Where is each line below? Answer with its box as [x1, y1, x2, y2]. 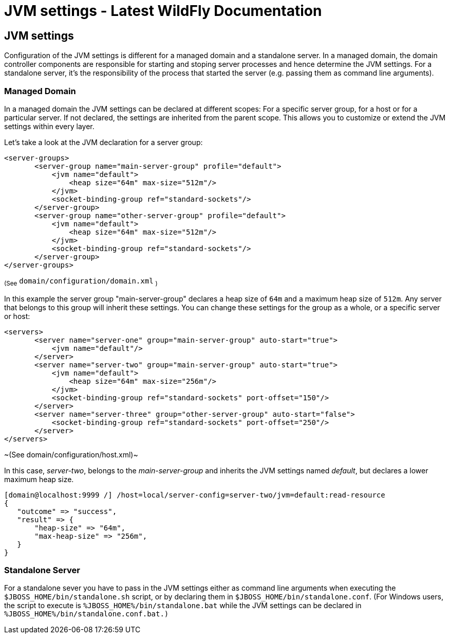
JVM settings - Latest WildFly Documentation [4, 2, 322, 20]
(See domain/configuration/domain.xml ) [4, 276, 158, 287]
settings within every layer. [4, 121, 95, 131]
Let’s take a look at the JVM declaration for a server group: [4, 137, 203, 147]
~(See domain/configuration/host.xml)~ [4, 450, 138, 459]
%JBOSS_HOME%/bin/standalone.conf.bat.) [4, 610, 169, 618]
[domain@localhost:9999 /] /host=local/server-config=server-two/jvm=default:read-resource [4, 490, 385, 499]
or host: [4, 311, 30, 321]
